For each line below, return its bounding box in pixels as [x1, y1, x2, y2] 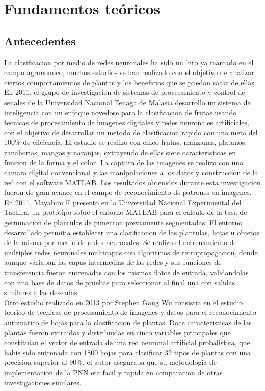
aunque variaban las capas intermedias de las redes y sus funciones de [4, 257, 222, 267]
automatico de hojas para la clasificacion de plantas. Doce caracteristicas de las [4, 317, 252, 328]
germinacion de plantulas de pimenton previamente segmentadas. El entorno [4, 217, 243, 228]
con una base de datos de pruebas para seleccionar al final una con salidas [4, 277, 235, 287]
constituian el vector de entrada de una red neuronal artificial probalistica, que [4, 337, 250, 348]
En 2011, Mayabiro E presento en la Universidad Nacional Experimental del [4, 197, 242, 207]
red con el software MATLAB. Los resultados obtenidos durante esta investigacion [4, 177, 261, 187]
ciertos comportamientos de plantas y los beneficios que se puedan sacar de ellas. [4, 77, 256, 87]
